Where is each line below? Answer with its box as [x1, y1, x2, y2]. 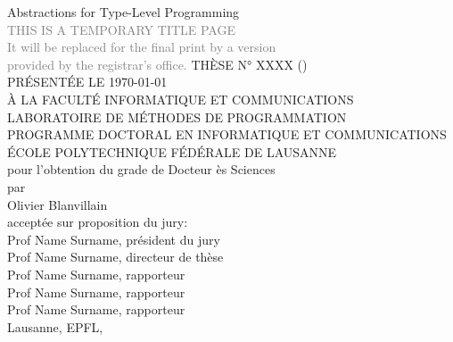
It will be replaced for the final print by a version [7, 38, 276, 56]
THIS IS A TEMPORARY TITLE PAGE [7, 20, 236, 38]
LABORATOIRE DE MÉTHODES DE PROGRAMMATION [7, 107, 347, 126]
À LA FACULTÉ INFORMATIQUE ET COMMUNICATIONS [7, 89, 354, 108]
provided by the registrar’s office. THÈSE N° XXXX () [7, 54, 308, 73]
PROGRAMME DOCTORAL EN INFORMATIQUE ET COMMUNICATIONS [7, 125, 447, 144]
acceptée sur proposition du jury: [7, 213, 188, 231]
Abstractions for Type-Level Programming [7, 3, 240, 21]
